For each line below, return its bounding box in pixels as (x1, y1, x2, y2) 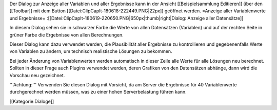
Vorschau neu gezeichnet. (9, 72, 65, 78)
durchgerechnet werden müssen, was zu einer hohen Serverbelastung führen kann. (9, 89, 187, 95)
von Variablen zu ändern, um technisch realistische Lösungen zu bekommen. (9, 48, 172, 54)
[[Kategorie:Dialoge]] (9, 98, 54, 104)
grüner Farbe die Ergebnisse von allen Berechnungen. (9, 31, 124, 38)
